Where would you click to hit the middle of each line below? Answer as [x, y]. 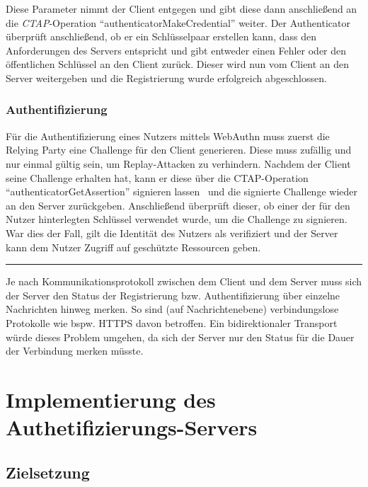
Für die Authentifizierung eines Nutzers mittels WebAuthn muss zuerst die [168, 136]
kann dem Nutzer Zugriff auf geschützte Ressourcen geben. [133, 247]
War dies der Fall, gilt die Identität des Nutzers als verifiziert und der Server [172, 233]
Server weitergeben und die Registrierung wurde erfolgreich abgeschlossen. [166, 78]
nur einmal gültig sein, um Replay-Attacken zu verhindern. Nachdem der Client [178, 163]
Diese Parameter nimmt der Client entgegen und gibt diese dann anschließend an [182, 8]
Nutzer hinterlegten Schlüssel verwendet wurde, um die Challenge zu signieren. [177, 219]
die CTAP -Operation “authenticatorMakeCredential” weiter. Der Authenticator [178, 22]
